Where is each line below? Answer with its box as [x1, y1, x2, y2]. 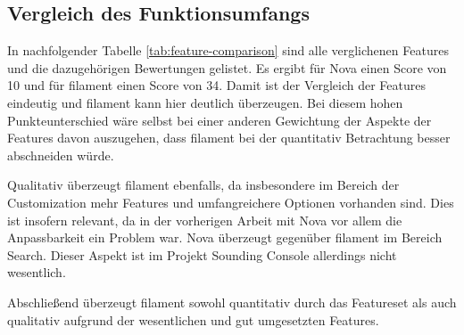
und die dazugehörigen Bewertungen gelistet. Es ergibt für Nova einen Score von [7, 58, 447, 77]
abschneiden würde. [7, 145, 114, 164]
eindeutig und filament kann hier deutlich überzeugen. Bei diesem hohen [7, 93, 403, 111]
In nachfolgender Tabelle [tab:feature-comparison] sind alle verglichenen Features [7, 41, 449, 60]
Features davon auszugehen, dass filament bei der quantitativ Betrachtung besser [7, 128, 451, 147]
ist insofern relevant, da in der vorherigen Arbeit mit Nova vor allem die [7, 210, 402, 229]
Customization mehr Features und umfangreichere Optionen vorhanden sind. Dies [7, 192, 454, 211]
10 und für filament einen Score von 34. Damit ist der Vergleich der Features [7, 76, 426, 94]
